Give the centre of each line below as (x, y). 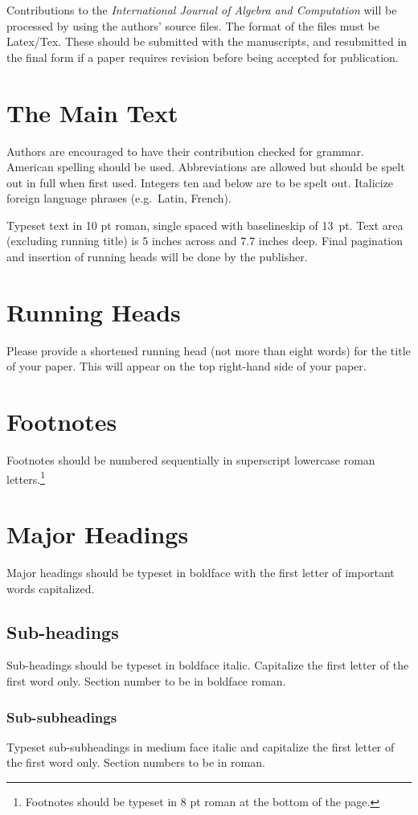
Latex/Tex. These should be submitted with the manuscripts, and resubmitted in (207, 41)
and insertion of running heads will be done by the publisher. (157, 257)
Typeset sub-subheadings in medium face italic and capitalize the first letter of (201, 746)
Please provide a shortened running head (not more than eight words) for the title (209, 350)
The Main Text (92, 112)
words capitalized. (51, 588)
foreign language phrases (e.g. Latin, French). (119, 198)
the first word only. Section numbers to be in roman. (136, 762)
